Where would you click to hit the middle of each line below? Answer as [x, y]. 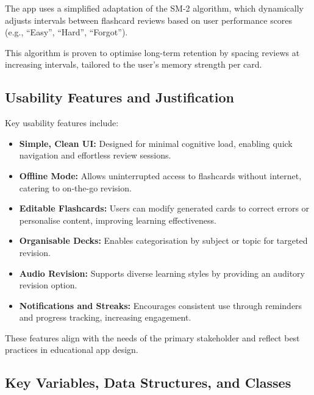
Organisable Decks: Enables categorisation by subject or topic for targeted [163, 240]
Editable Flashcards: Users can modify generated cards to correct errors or [164, 208]
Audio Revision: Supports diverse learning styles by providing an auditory [162, 273]
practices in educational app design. [72, 350]
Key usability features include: [62, 123]
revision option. [48, 285]
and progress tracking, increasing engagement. [105, 317]
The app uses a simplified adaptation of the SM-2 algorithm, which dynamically [154, 8]
